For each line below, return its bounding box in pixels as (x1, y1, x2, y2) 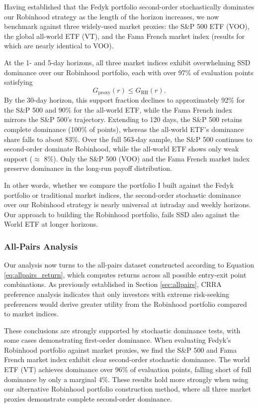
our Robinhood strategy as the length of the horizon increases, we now (4, 11, 219, 21)
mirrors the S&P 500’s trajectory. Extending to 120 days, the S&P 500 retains (4, 114, 243, 125)
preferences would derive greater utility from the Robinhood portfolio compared (4, 298, 247, 309)
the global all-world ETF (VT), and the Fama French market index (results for (4, 30, 245, 41)
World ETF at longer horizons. (4, 219, 98, 229)
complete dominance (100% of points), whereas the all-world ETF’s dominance (4, 124, 244, 134)
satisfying (4, 77, 33, 87)
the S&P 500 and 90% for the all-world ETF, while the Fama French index (4, 104, 232, 115)
